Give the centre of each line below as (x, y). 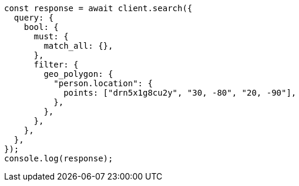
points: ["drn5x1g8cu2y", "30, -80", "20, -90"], (180, 93)
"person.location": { (103, 83)
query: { (34, 18)
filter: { (56, 65)
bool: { (41, 27)
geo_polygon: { (78, 74)
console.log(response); (59, 158)
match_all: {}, (78, 46)
